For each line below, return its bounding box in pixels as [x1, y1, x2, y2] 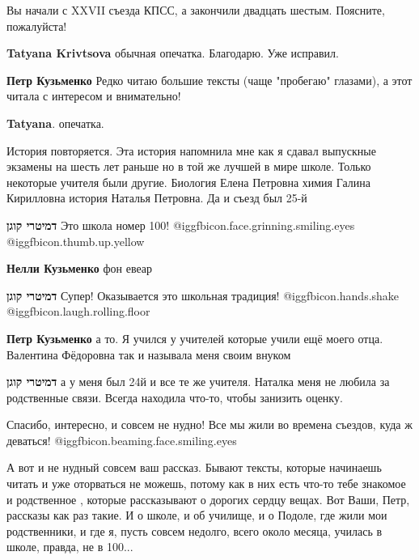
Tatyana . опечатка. [6, 114, 104, 131]
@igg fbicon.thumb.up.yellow [6, 232, 145, 249]
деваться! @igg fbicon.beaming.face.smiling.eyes [6, 431, 237, 448]
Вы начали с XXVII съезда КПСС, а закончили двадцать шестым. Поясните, [6, 2, 385, 18]
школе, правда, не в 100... [6, 538, 133, 555]
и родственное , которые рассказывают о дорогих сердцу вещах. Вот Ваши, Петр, [6, 490, 410, 507]
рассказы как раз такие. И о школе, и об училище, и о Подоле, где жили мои [6, 507, 387, 524]
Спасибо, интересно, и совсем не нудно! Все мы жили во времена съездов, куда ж [6, 416, 413, 433]
